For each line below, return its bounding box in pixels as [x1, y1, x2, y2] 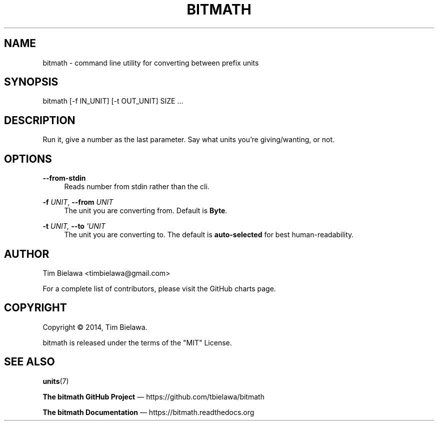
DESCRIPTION [4, 114, 75, 127]
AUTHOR [4, 247, 49, 260]
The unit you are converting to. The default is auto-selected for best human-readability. [64, 230, 354, 239]
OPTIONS [4, 152, 52, 165]
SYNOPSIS [4, 76, 58, 89]
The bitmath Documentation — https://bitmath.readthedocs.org [42, 407, 254, 416]
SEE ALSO [4, 355, 55, 368]
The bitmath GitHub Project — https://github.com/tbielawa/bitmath [42, 392, 264, 401]
